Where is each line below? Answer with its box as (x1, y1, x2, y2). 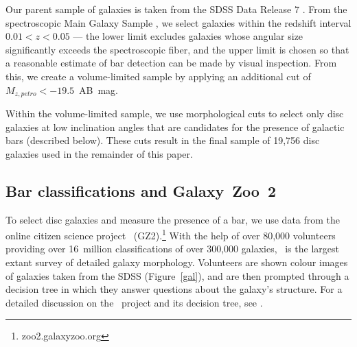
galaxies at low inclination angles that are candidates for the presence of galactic (5, 119, 345, 134)
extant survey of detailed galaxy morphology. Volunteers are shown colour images (5, 255, 348, 270)
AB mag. (79, 82, 119, 97)
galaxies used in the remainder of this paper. (5, 146, 193, 160)
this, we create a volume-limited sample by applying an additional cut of (5, 69, 311, 83)
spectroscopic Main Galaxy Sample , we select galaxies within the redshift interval (5, 15, 352, 29)
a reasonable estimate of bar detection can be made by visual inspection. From (5, 56, 337, 70)
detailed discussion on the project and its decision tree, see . (5, 295, 263, 309)
